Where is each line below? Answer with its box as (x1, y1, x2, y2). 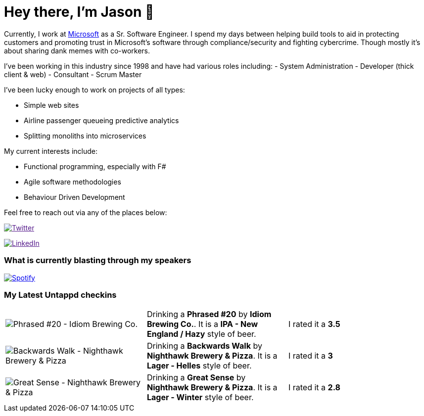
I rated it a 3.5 (288, 319, 340, 329)
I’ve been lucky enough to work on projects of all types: (4, 85, 185, 94)
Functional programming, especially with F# (24, 162, 166, 171)
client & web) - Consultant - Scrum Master (4, 70, 142, 79)
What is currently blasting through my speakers (4, 255, 191, 266)
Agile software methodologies (24, 177, 121, 186)
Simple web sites (24, 100, 79, 109)
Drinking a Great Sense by (146, 372, 246, 383)
